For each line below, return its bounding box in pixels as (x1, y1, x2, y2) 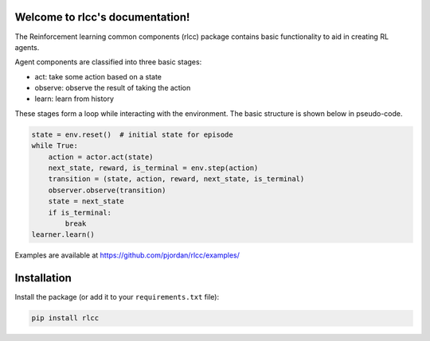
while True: (31, 141, 79, 150)
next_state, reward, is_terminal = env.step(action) (48, 164, 259, 172)
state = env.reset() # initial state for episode (31, 130, 234, 139)
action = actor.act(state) (48, 152, 154, 161)
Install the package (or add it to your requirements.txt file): (14, 293, 219, 302)
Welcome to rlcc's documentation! (14, 10, 190, 24)
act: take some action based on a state (34, 72, 162, 81)
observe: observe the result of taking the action (34, 83, 191, 93)
